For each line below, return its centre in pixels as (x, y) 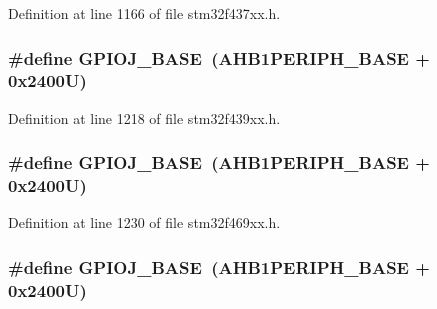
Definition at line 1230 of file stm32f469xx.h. (144, 222)
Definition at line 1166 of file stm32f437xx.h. (144, 13)
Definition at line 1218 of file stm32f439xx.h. (144, 117)
